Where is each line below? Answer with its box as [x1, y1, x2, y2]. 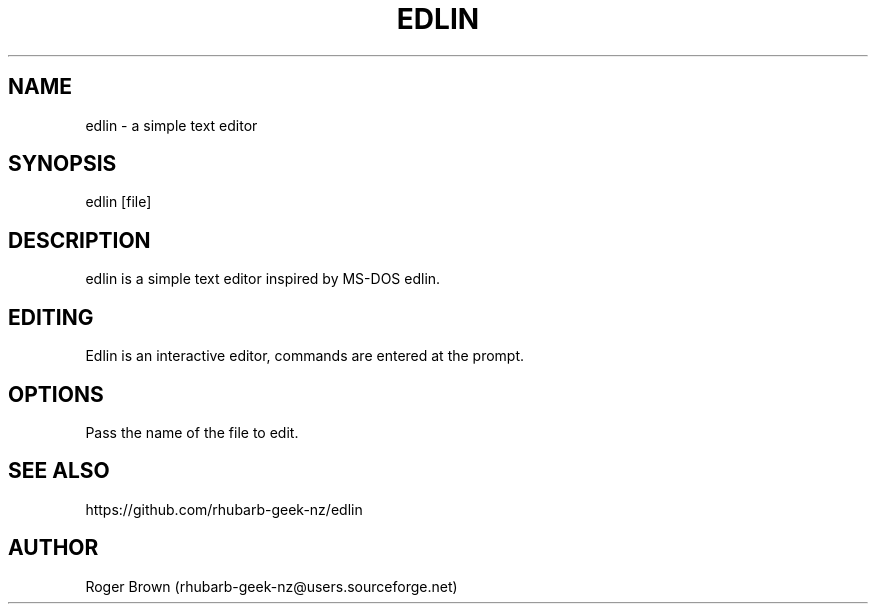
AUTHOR [8, 535, 99, 561]
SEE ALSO [8, 458, 110, 484]
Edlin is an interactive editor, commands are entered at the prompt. [85, 347, 525, 365]
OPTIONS [8, 381, 104, 407]
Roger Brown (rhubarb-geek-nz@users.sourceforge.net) [85, 577, 458, 595]
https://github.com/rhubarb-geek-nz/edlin [85, 500, 363, 518]
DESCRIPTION [8, 227, 151, 253]
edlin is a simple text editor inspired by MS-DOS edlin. [85, 270, 441, 288]
